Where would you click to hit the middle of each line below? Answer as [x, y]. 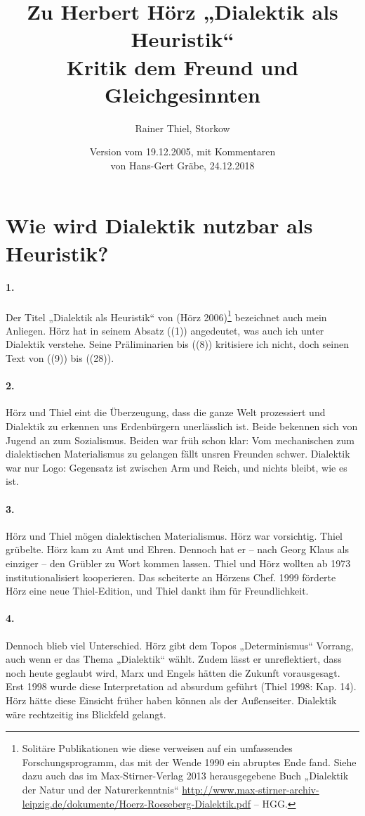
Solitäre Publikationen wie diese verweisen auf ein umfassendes [157, 748]
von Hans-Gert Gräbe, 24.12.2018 [182, 165]
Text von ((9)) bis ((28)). [60, 358]
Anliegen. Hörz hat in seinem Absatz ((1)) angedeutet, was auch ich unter [165, 330]
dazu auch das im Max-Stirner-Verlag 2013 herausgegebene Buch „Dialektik [185, 776]
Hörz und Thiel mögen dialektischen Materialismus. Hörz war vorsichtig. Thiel [174, 535]
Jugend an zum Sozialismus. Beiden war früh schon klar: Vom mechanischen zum [180, 440]
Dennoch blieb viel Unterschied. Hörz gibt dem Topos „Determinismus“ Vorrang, [180, 645]
